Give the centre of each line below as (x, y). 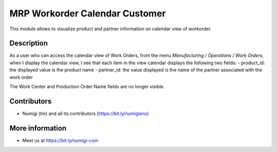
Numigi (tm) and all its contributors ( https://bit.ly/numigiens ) (86, 113)
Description (29, 43)
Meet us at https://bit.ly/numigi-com (60, 140)
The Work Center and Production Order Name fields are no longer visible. (87, 87)
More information (38, 128)
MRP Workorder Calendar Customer (88, 13)
